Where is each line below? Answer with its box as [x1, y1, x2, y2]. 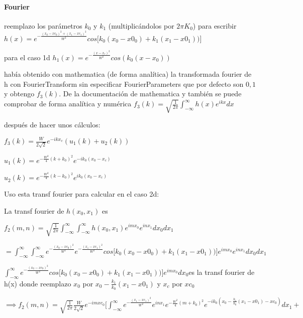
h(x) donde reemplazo [4, 278, 71, 288]
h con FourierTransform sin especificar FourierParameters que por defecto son [4, 78, 244, 89]
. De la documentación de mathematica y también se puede [59, 88, 242, 99]
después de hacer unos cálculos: [4, 119, 100, 130]
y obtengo [4, 88, 35, 99]
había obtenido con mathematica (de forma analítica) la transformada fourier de [4, 69, 252, 79]
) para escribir [192, 20, 237, 31]
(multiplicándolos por [108, 20, 174, 31]
